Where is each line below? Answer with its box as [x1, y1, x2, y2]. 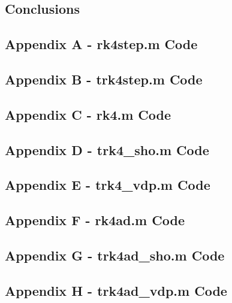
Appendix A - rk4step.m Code [5, 35, 198, 53]
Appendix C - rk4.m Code [5, 105, 171, 123]
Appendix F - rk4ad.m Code [5, 211, 185, 229]
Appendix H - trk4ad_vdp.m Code [5, 281, 227, 299]
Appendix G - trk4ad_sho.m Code [5, 246, 225, 264]
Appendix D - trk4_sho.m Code [5, 140, 209, 159]
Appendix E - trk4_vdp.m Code [5, 175, 210, 194]
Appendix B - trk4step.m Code [5, 69, 203, 88]
